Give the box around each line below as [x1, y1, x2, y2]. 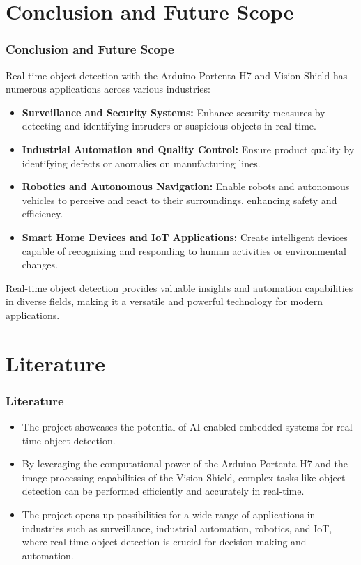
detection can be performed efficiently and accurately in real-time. [22, 483, 305, 498]
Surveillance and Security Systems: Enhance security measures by [22, 105, 325, 119]
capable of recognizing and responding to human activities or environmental [22, 243, 346, 258]
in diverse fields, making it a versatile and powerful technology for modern [6, 294, 323, 309]
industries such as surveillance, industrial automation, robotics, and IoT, [22, 520, 332, 535]
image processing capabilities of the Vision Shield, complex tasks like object [22, 470, 346, 484]
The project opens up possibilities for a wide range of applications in [22, 507, 316, 522]
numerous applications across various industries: [6, 82, 210, 96]
